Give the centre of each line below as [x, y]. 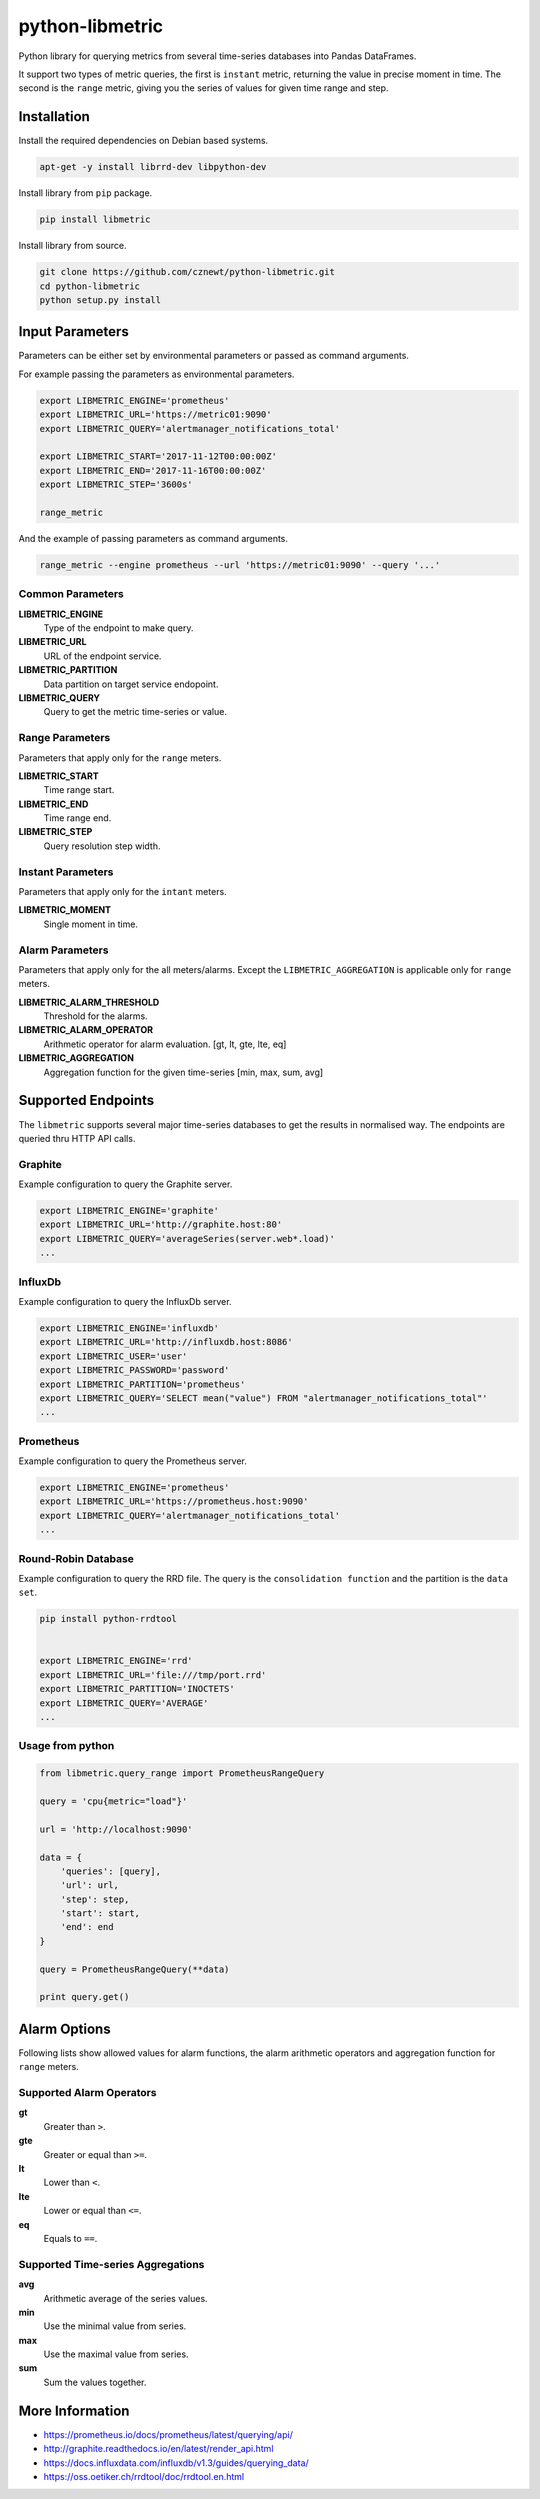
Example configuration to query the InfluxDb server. [125, 1301]
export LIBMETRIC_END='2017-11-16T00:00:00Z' [153, 470]
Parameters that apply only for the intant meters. [122, 891]
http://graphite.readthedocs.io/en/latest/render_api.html [158, 2449]
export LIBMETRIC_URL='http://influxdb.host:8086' [166, 1342]
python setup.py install [100, 299]
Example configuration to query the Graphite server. [125, 1184]
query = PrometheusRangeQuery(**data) [134, 1969]
